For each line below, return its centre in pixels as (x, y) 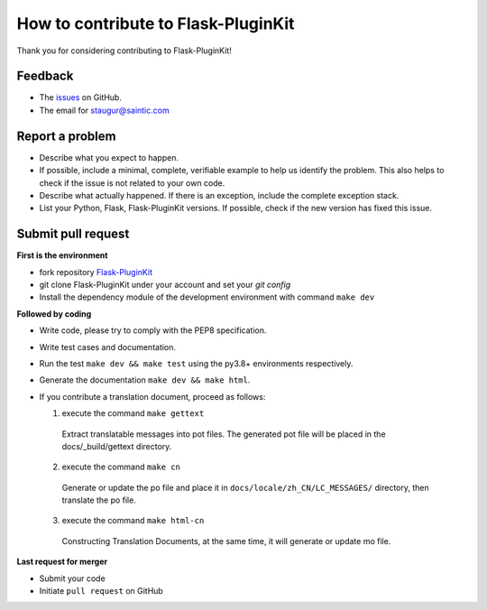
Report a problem (66, 136)
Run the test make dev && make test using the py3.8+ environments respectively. (196, 363)
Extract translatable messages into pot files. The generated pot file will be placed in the (224, 434)
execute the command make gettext (133, 413)
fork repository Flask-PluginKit (96, 272)
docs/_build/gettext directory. (117, 446)
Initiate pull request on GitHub (101, 591)
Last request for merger (62, 562)
